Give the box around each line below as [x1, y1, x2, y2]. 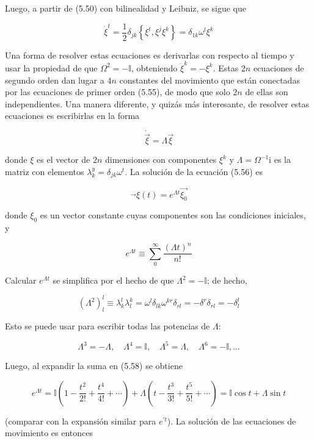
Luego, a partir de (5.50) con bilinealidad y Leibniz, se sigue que [5, 2, 246, 14]
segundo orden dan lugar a [5, 73, 104, 86]
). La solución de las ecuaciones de [167, 414, 296, 427]
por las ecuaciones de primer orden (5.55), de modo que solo [5, 85, 230, 98]
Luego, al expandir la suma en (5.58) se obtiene [5, 359, 183, 372]
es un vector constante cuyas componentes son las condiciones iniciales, [40, 209, 306, 221]
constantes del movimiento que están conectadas [119, 73, 300, 86]
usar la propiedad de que [5, 61, 98, 74]
